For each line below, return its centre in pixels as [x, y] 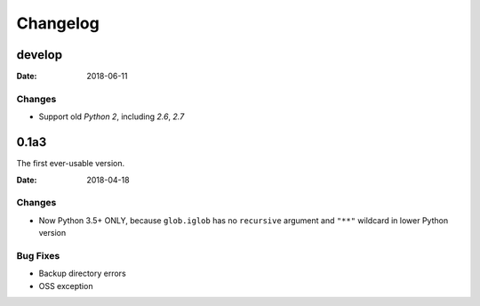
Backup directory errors [82, 274]
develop [39, 55]
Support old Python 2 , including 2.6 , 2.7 [112, 117]
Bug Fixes [38, 255]
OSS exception [66, 286]
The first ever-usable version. [71, 164]
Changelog [58, 23]
